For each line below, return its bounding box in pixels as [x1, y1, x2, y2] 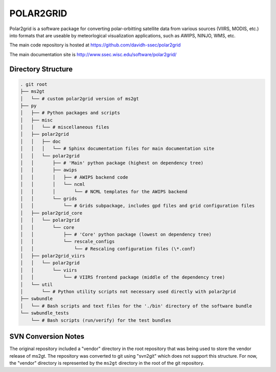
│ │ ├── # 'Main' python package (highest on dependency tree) [20, 160, 204, 166]
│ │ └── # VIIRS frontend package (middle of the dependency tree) [20, 274, 225, 281]
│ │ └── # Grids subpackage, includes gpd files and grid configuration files [20, 203, 255, 209]
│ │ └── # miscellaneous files [20, 124, 109, 130]
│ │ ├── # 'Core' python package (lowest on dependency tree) [20, 231, 212, 237]
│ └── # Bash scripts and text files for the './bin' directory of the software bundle [20, 303, 252, 309]
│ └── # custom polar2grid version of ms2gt [20, 96, 139, 102]
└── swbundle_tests [20, 310, 69, 316]
